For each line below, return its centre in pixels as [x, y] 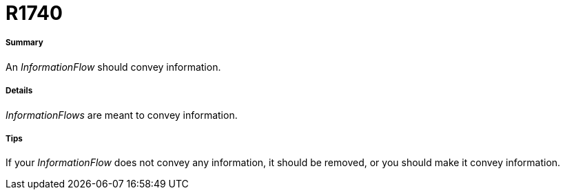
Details [19, 91]
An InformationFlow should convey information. [113, 67]
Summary [24, 43]
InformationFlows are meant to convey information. [122, 115]
